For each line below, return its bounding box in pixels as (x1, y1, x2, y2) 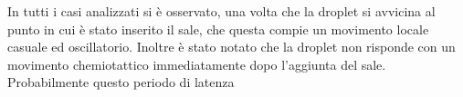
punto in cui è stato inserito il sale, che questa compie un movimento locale (7, 19, 429, 38)
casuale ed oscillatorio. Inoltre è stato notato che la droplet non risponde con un (7, 37, 456, 56)
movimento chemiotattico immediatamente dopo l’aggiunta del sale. (7, 54, 386, 73)
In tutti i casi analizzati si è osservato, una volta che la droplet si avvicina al (7, 2, 436, 20)
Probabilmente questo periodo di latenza (7, 73, 235, 92)
